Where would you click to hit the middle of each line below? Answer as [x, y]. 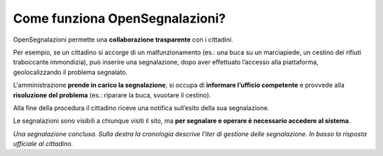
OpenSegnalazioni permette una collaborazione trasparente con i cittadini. [123, 40]
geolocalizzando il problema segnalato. [70, 72]
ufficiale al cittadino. [43, 144]
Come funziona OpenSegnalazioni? [120, 18]
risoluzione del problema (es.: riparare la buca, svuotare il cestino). [112, 95]
